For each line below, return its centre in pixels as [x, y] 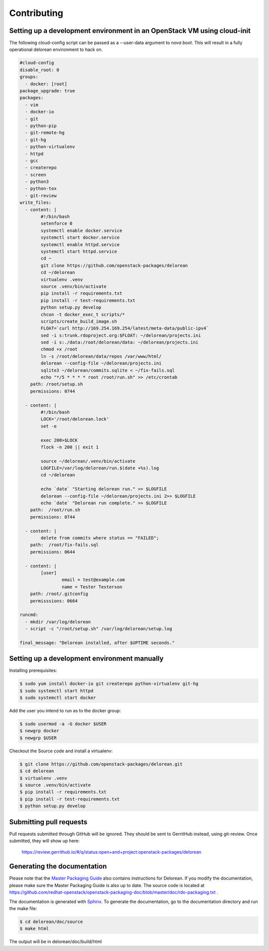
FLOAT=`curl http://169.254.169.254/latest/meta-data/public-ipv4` [125, 328]
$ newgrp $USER [38, 738]
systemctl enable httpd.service [80, 244]
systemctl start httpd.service [79, 251]
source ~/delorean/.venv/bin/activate [88, 461]
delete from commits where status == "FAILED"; [100, 538]
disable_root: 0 [40, 70]
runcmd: [29, 615]
